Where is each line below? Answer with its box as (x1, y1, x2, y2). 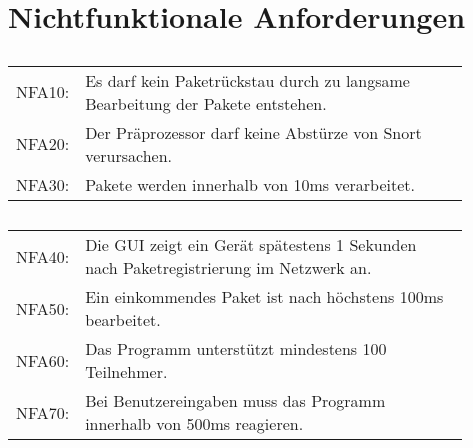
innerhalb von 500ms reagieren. (85, 412, 304, 436)
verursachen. (85, 143, 172, 167)
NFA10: (16, 80, 70, 104)
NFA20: (16, 132, 70, 156)
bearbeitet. (85, 308, 161, 332)
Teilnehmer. (85, 360, 168, 384)
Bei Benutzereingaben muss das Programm (85, 389, 386, 413)
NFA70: (16, 400, 70, 424)
